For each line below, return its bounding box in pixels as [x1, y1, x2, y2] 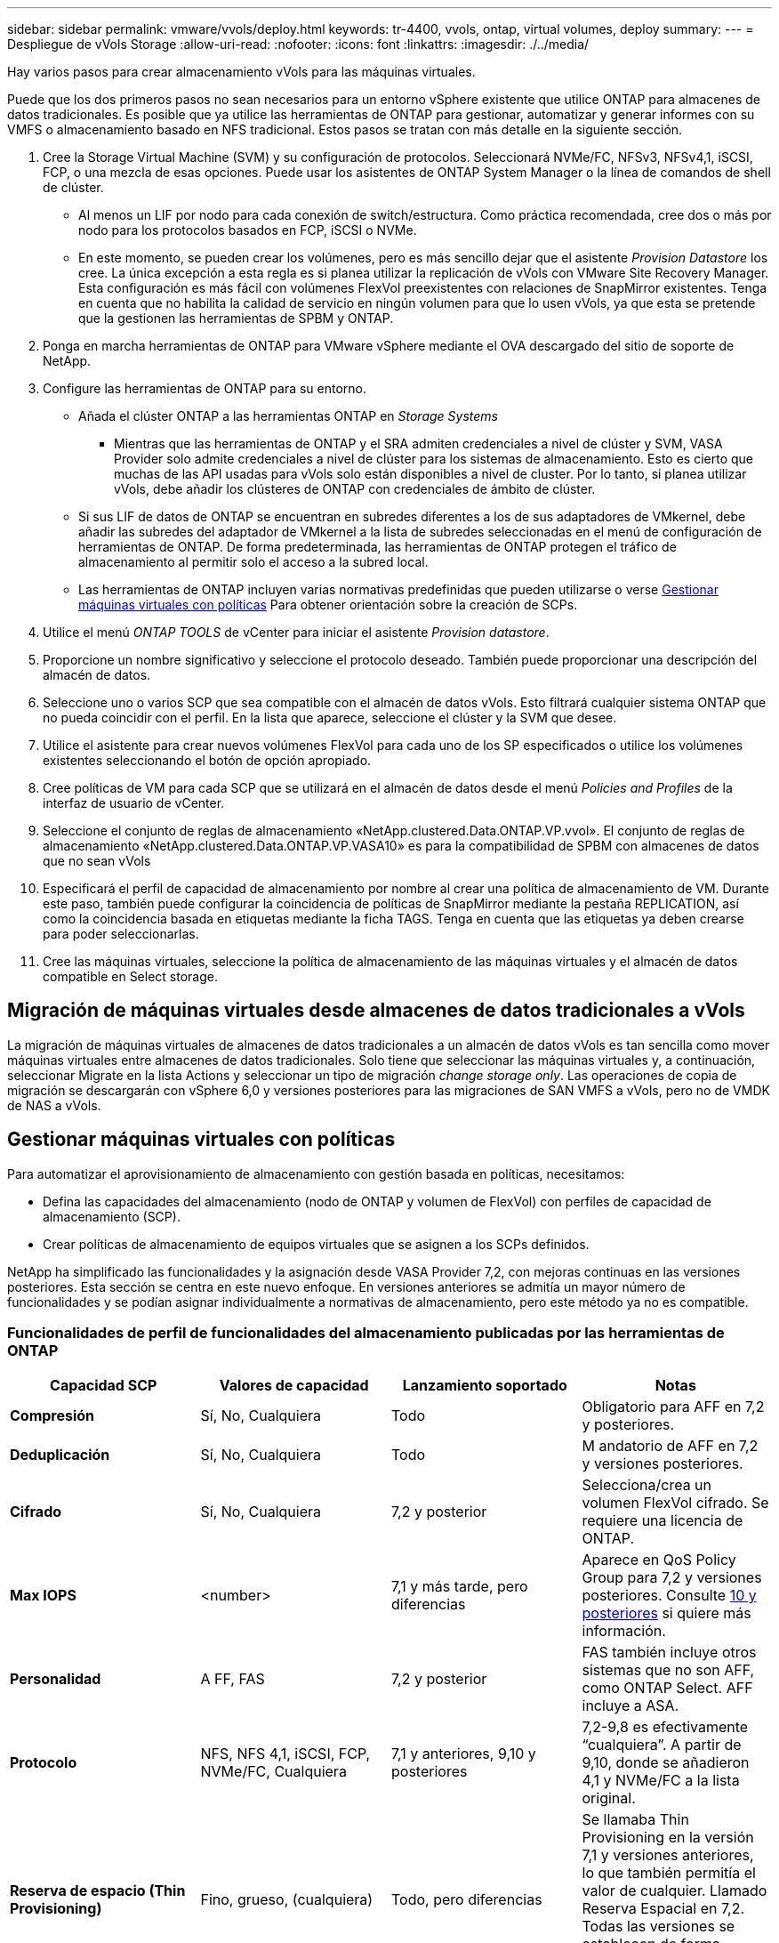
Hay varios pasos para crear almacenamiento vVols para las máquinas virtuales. [7, 64, 476, 79]
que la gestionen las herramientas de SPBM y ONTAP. [78, 310, 394, 326]
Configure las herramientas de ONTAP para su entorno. [43, 381, 367, 396]
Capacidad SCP [50, 1376, 157, 1395]
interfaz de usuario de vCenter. [43, 795, 225, 810]
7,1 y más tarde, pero [391, 1577, 528, 1596]
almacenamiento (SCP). [43, 1208, 181, 1224]
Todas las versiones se [582, 1917, 735, 1936]
